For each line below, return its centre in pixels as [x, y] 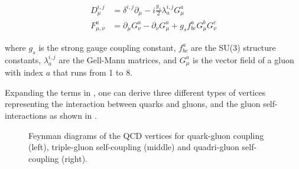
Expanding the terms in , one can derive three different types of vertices [135, 92]
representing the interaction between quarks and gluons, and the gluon [133, 104]
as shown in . [73, 115]
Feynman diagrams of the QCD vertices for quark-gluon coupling [146, 135]
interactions [26, 115]
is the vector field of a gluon [243, 59]
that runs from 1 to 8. [93, 72]
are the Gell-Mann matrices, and [118, 59]
